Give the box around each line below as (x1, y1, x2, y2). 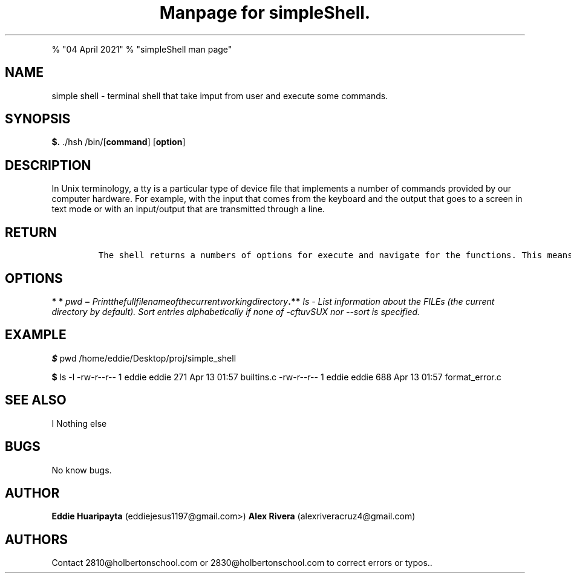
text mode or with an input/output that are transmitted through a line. (51, 204, 325, 215)
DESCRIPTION (5, 157, 91, 173)
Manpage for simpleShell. (159, 2, 371, 23)
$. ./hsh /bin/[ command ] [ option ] (51, 137, 186, 148)
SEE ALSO (5, 392, 67, 408)
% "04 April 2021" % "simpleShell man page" (51, 44, 232, 54)
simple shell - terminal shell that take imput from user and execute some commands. (51, 90, 388, 101)
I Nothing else (51, 418, 107, 429)
